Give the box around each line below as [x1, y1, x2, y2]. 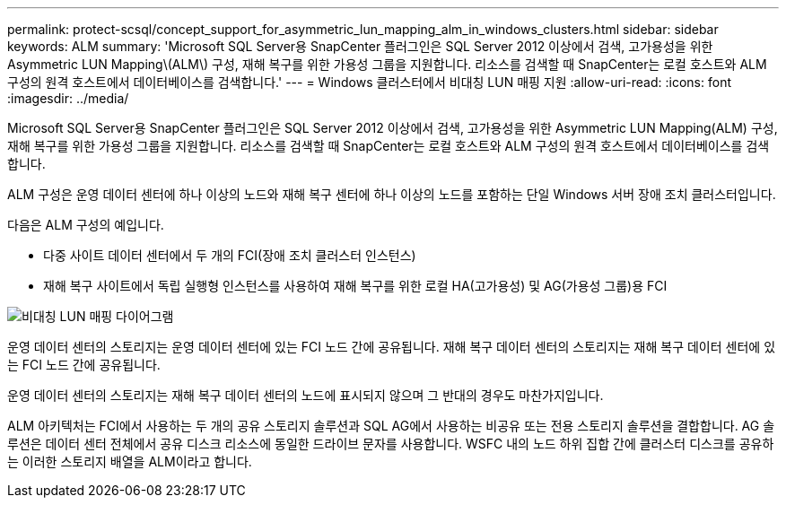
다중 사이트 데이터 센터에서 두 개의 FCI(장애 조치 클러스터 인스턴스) [43, 248, 416, 263]
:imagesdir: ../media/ [7, 91, 129, 106]
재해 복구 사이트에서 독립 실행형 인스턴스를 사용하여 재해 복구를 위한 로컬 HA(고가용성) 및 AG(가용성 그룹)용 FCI [43, 278, 668, 293]
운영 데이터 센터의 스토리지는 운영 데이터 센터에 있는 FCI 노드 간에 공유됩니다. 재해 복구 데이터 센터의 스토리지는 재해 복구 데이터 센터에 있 [7, 339, 776, 354]
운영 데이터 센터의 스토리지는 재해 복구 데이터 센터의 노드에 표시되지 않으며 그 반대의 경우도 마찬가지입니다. [7, 387, 604, 403]
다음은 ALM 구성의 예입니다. [7, 217, 164, 232]
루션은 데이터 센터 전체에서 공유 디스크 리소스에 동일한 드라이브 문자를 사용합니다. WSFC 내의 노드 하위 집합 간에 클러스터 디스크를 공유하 [7, 436, 774, 451]
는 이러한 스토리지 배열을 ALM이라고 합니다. [7, 454, 252, 469]
